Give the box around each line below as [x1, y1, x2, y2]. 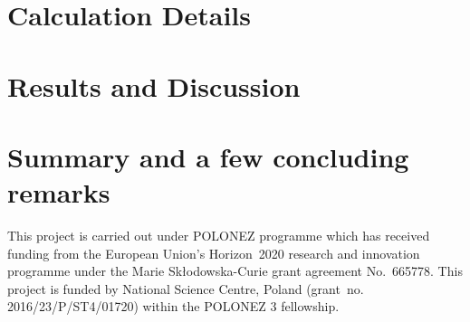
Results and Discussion [7, 67, 301, 104]
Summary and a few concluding [7, 137, 409, 175]
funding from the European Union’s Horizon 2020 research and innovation [7, 243, 420, 262]
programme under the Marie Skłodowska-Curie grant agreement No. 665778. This [7, 261, 463, 280]
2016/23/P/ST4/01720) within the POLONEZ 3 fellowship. [7, 297, 340, 316]
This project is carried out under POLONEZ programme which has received [7, 226, 430, 245]
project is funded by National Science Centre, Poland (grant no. [7, 279, 364, 298]
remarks [7, 174, 110, 211]
